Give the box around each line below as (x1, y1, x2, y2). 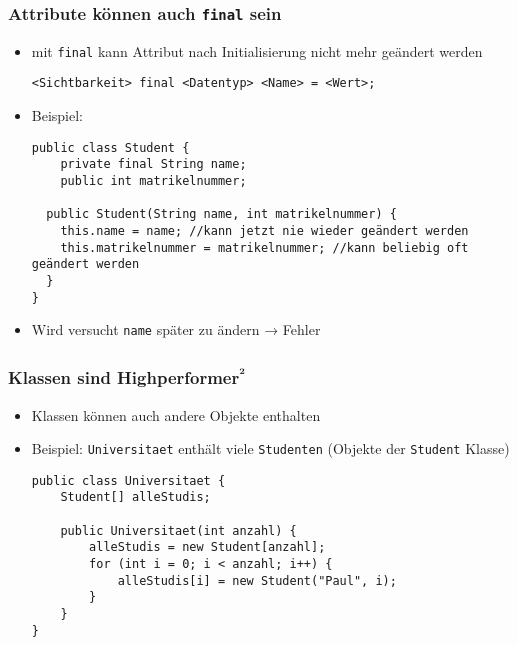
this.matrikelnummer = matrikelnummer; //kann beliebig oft (60, 240, 469, 255)
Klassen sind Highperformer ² (8, 362, 245, 390)
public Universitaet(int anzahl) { (60, 523, 297, 538)
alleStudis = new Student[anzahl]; (89, 540, 326, 555)
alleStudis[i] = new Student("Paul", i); (117, 573, 397, 588)
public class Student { (31, 140, 190, 155)
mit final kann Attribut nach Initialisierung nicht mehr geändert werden (31, 40, 483, 61)
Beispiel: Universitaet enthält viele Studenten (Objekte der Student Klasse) (31, 438, 510, 459)
